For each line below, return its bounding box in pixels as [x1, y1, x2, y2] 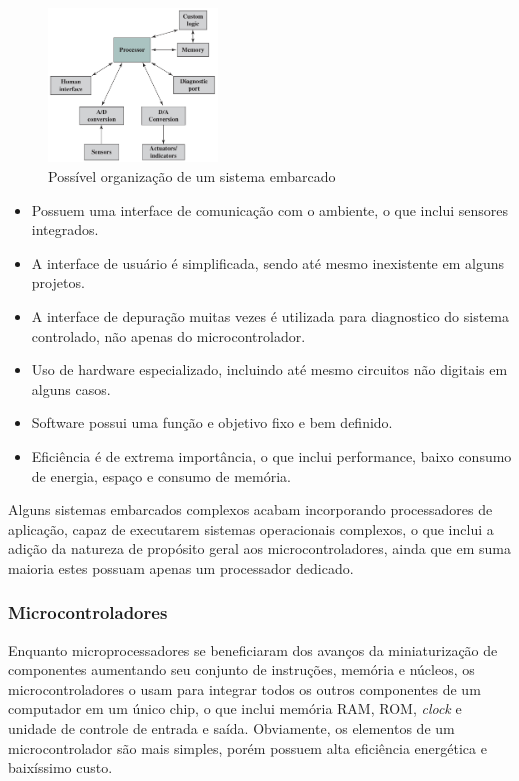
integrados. [31, 219, 99, 240]
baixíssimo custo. [8, 757, 113, 778]
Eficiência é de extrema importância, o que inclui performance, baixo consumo [31, 445, 512, 466]
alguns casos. [31, 378, 111, 399]
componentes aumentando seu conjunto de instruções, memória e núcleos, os [8, 659, 475, 680]
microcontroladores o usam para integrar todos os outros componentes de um [8, 678, 481, 699]
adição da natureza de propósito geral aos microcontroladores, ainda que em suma [8, 538, 511, 559]
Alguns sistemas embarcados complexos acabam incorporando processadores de [8, 499, 493, 520]
